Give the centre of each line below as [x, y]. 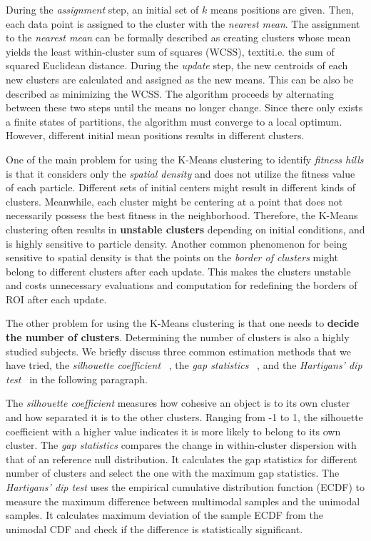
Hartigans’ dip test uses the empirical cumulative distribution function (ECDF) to [185, 487]
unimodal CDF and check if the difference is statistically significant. [154, 529]
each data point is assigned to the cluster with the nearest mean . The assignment [183, 23]
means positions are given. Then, [282, 9]
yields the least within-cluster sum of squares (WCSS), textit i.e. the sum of [170, 51]
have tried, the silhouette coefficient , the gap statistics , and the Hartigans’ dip [184, 365]
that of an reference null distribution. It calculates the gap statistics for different [182, 459]
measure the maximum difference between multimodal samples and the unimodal [183, 501]
